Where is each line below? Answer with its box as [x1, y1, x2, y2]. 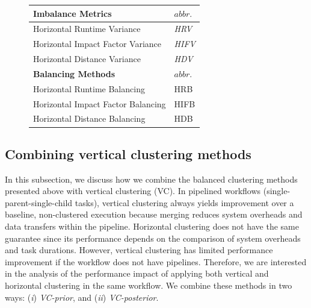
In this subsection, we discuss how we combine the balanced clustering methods [5, 172, 298, 185]
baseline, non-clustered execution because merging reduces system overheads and [5, 208, 303, 221]
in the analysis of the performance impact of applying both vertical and [5, 267, 269, 280]
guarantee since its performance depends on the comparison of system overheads [5, 231, 301, 244]
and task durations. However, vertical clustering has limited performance [5, 244, 273, 256]
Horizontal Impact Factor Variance [33, 37, 162, 50]
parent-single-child [5, 196, 73, 209]
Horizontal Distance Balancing [33, 112, 146, 125]
